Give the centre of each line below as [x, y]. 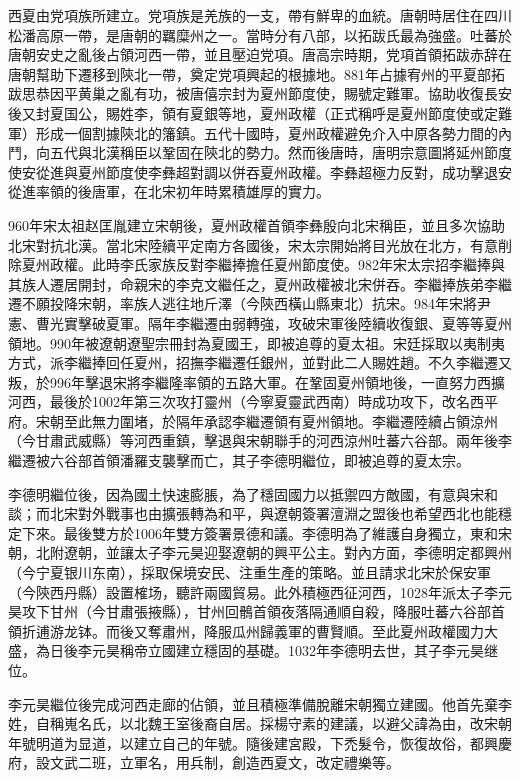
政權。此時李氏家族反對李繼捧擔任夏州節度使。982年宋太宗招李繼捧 [270, 264]
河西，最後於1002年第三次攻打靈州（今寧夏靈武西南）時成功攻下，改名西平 [253, 401]
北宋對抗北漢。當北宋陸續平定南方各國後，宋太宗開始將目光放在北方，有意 [253, 244]
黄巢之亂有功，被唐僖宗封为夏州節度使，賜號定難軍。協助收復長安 [294, 93]
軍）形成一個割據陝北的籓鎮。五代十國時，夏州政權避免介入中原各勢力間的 [253, 132]
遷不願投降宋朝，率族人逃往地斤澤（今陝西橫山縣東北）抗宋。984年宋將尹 [249, 303]
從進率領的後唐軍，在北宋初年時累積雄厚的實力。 [169, 191]
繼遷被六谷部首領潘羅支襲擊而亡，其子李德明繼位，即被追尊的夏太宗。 [239, 460]
